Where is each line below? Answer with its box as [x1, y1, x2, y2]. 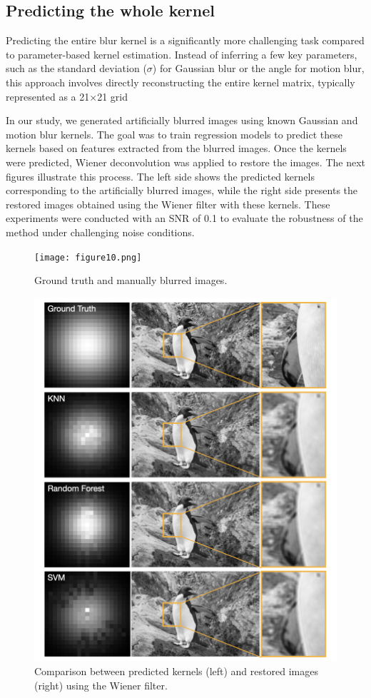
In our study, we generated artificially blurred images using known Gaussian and [6, 113, 358, 128]
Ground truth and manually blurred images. [34, 273, 228, 288]
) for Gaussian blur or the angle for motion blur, [152, 61, 365, 76]
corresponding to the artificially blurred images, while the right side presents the [6, 183, 358, 198]
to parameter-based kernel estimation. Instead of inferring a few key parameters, [6, 46, 357, 61]
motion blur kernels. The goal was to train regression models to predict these [6, 126, 342, 141]
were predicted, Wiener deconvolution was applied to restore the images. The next [6, 154, 365, 169]
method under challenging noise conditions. [6, 224, 195, 239]
